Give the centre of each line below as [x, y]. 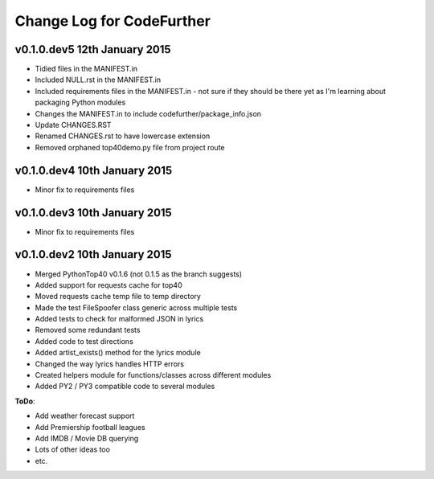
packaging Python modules [80, 102]
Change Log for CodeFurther [113, 21]
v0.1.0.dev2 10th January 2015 [93, 254]
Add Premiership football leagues [90, 427]
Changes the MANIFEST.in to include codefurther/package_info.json [148, 113]
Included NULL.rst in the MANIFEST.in [98, 80]
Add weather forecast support [85, 416]
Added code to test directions [84, 341]
